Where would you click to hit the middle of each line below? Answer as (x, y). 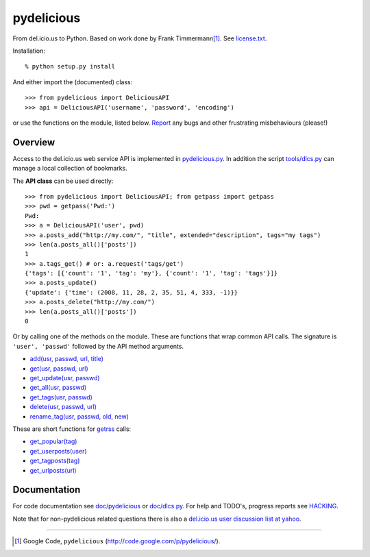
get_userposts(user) (58, 451)
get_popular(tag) (53, 441)
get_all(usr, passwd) (58, 388)
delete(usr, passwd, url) (63, 407)
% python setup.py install (70, 66)
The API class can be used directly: (63, 181)
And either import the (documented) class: (73, 82)
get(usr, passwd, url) (59, 368)
